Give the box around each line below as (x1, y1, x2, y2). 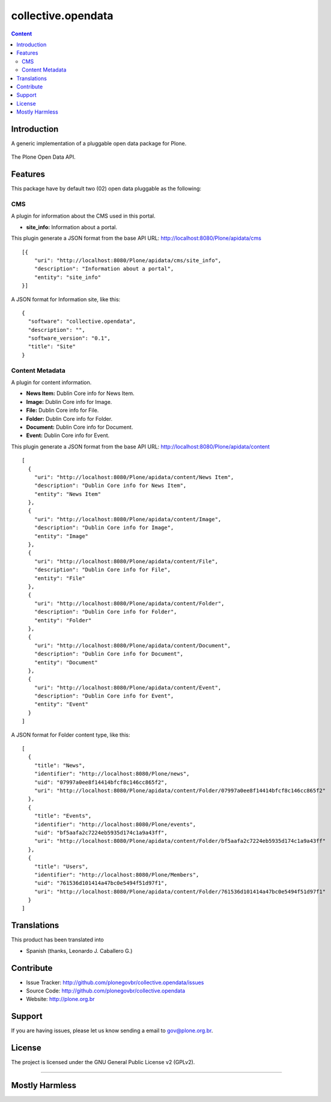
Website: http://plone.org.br (26, 996, 96, 1003)
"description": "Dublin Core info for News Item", (34, 482, 187, 489)
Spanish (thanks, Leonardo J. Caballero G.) (26, 947, 133, 954)
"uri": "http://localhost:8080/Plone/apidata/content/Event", (34, 684, 222, 691)
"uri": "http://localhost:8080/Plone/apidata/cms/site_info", (34, 257, 222, 264)
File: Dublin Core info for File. (26, 406, 99, 414)
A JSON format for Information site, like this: (11, 295, 121, 303)
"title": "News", (34, 762, 85, 769)
